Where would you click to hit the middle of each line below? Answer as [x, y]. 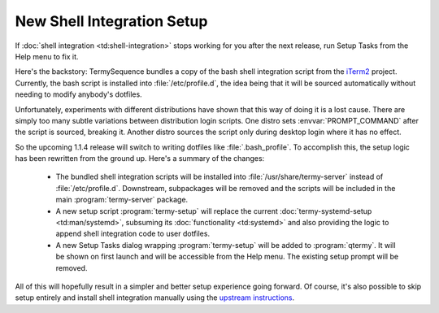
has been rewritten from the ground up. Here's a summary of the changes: [140, 159]
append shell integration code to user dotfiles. [133, 234]
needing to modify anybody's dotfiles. [78, 94]
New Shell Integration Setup [111, 21]
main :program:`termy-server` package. [122, 200]
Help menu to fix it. [47, 56]
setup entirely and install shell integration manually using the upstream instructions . [155, 298]
